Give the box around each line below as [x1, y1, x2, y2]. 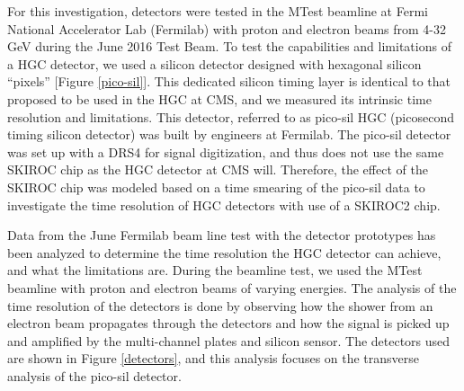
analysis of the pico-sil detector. [7, 366, 182, 385]
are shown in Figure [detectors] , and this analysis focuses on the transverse [7, 349, 420, 368]
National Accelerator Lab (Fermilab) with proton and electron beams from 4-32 [7, 19, 446, 38]
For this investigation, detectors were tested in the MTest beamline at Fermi [7, 2, 428, 20]
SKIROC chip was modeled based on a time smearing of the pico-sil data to [7, 177, 425, 196]
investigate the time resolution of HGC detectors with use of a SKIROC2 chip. [7, 195, 441, 214]
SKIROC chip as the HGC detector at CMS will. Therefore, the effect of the [7, 160, 428, 179]
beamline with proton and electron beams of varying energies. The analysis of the [7, 278, 457, 297]
